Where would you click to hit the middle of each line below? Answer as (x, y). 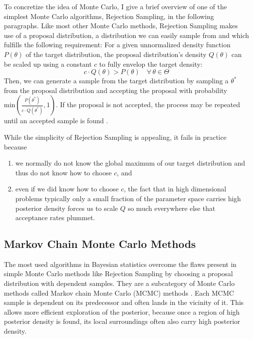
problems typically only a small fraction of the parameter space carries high (128, 198)
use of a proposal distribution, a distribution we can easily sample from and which (126, 35)
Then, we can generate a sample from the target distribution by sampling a (116, 81)
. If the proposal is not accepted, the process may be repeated (148, 104)
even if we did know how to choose (67, 189)
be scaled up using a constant (48, 64)
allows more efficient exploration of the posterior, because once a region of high (122, 311)
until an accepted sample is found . (56, 121)
